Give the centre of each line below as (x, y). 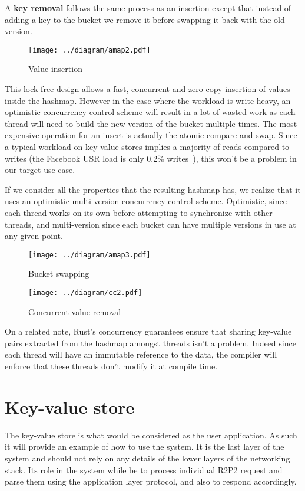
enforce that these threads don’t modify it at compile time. (111, 366)
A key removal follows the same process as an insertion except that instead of (148, 8)
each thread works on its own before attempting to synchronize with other (139, 212)
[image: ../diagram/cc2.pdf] (85, 293)
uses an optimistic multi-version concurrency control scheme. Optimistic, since (146, 201)
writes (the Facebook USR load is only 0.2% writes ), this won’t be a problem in (151, 158)
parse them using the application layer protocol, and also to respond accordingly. (151, 481)
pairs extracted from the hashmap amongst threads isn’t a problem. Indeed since (150, 343)
